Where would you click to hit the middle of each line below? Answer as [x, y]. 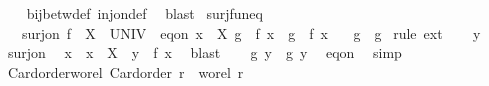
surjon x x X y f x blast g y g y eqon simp [204, 52]
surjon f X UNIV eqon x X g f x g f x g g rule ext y [251, 32]
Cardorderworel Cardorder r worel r [125, 71]
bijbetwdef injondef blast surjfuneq [144, 13]
